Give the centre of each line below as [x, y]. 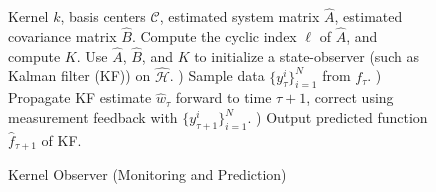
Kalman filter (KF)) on [79, 75]
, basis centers [103, 16]
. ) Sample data [217, 75]
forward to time [223, 97]
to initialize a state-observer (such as [306, 55]
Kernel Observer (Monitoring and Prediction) [147, 174]
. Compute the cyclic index [214, 36]
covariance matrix [62, 36]
